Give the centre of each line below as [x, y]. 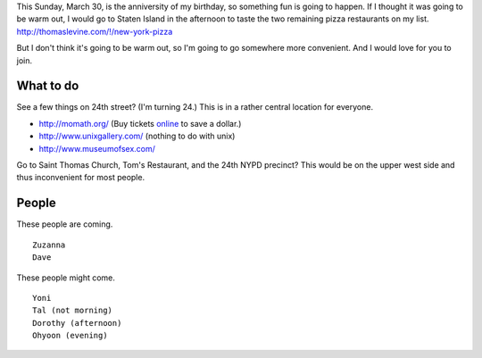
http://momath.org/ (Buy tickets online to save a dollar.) [140, 123]
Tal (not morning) [73, 311]
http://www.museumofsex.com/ [97, 148]
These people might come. [66, 278]
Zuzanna [49, 245]
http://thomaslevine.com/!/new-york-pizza [95, 31]
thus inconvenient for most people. [81, 178]
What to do [48, 86]
